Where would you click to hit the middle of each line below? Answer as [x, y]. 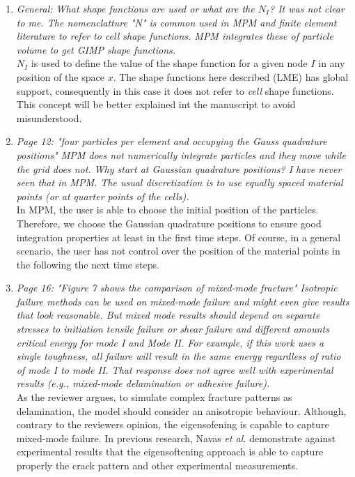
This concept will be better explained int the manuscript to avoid [156, 104]
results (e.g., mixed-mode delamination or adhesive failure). [143, 383]
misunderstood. [49, 118]
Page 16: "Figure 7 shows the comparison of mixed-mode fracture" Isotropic [177, 288]
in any [332, 63]
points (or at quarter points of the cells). [103, 196]
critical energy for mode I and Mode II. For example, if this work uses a [170, 342]
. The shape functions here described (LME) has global [231, 76]
